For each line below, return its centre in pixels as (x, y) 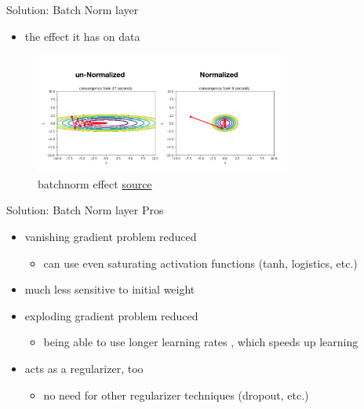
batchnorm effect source (95, 183)
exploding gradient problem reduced (111, 315)
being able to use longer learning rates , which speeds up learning (201, 342)
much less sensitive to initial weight (110, 289)
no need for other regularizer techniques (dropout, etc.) (176, 394)
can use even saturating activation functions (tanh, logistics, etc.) (200, 263)
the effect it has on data (82, 36)
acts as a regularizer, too (84, 368)
